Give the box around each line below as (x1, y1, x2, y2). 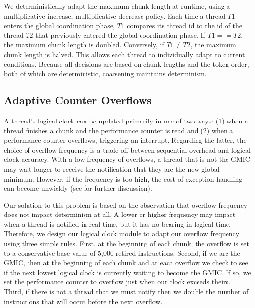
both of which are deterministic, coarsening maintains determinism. (4, 68, 207, 79)
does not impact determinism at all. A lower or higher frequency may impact (4, 209, 236, 219)
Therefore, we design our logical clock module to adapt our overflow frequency (4, 228, 240, 239)
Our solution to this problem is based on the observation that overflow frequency (4, 199, 248, 210)
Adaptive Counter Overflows (4, 92, 152, 108)
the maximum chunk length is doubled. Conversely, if (4, 39, 164, 50)
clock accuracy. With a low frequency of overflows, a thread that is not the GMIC (4, 154, 250, 164)
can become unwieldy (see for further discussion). (4, 183, 152, 193)
